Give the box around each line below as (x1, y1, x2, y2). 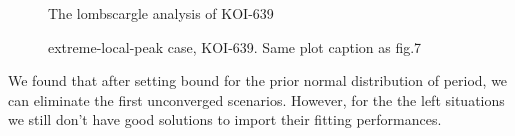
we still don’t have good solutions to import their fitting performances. (8, 109, 442, 130)
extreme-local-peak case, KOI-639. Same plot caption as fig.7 (48, 36, 422, 57)
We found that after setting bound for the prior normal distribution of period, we (8, 70, 508, 91)
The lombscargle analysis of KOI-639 (48, 3, 274, 23)
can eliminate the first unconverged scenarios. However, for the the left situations (8, 89, 505, 110)
